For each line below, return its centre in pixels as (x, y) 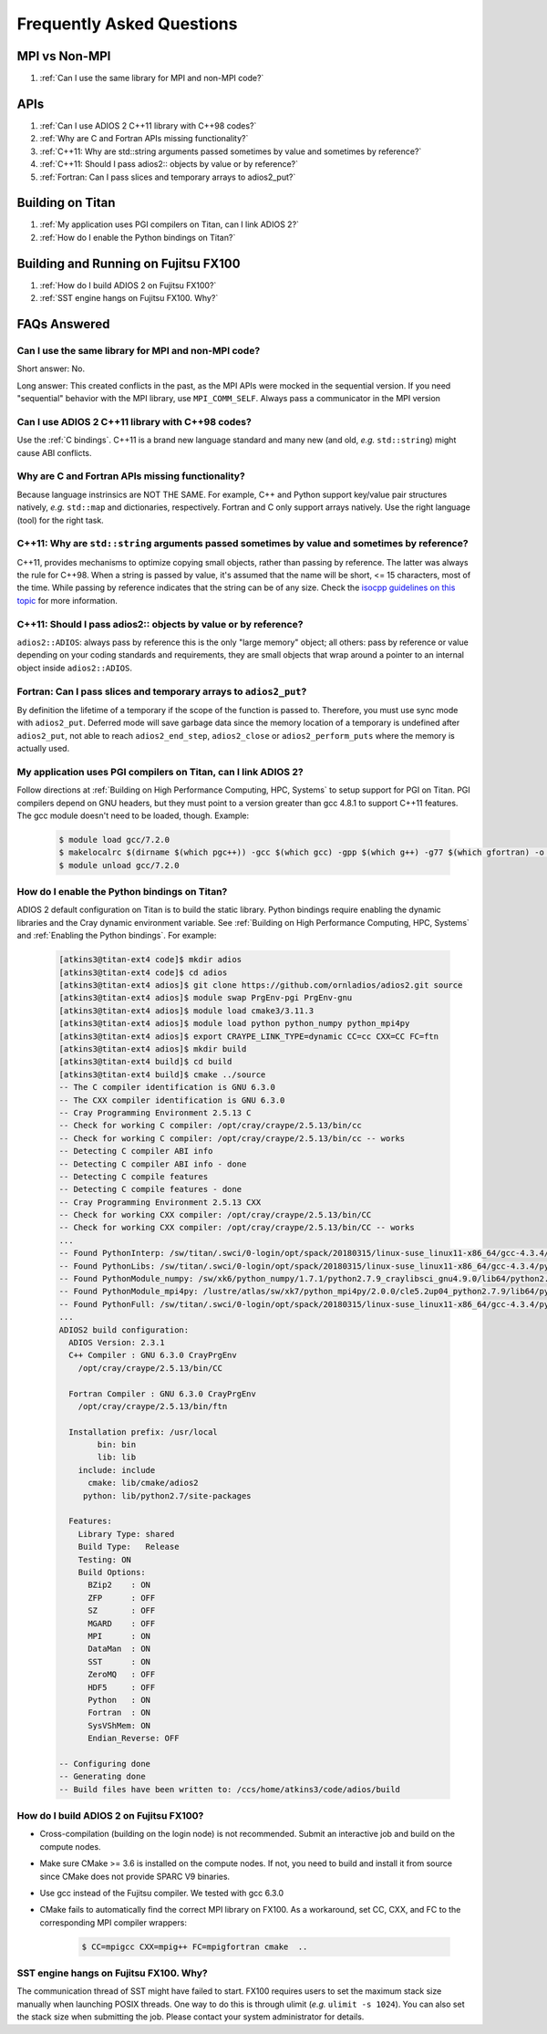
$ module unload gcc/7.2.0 (119, 865)
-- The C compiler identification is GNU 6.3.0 (167, 1087)
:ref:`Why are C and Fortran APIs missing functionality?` (144, 139)
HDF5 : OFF (122, 1687)
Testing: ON (105, 1559)
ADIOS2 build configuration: (124, 1330)
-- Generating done (102, 1777)
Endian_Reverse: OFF (134, 1738)
